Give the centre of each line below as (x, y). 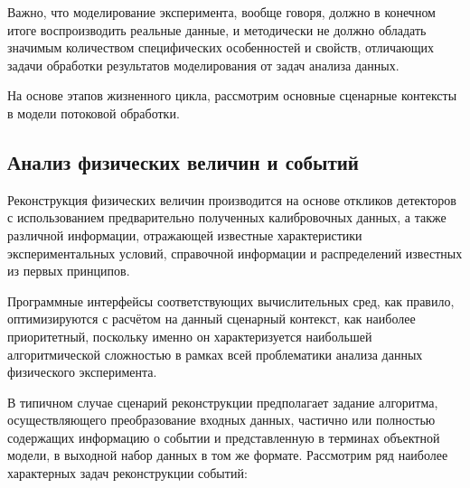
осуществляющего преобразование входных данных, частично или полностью (221, 420)
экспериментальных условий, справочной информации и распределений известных (235, 253)
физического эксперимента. (82, 372)
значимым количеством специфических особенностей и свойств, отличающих (221, 47)
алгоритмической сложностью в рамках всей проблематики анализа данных (215, 354)
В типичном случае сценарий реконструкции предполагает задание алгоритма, (223, 402)
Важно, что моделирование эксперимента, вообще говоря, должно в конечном (221, 12)
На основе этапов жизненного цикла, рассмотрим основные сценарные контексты (232, 95)
